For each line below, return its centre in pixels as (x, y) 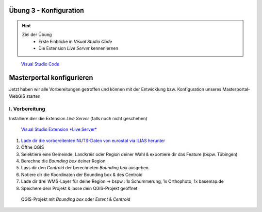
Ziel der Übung (37, 35)
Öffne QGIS (33, 147)
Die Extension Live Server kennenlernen (78, 48)
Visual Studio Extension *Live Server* (59, 129)
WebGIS (17, 96)
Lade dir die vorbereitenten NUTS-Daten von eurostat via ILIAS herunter (93, 141)
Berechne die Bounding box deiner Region (63, 161)
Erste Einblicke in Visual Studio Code (75, 41)
